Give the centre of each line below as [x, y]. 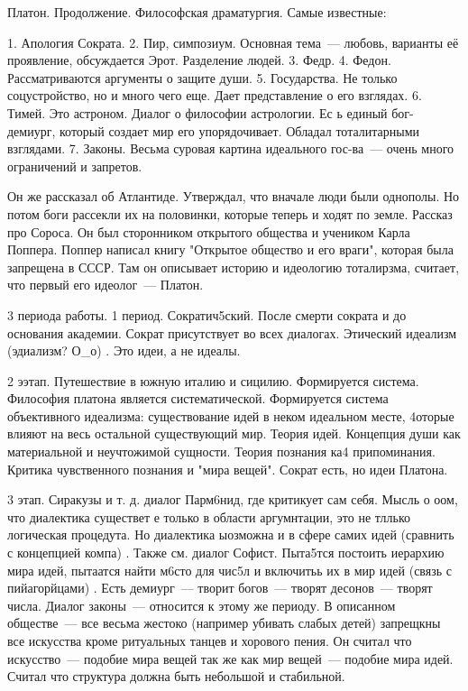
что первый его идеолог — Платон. [106, 285]
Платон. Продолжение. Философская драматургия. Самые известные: [197, 12]
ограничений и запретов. [75, 166]
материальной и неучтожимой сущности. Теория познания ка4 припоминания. [221, 451]
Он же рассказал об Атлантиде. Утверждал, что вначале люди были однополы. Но [234, 196]
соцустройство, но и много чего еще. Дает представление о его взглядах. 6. [215, 95]
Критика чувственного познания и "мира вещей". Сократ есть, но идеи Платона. [228, 469]
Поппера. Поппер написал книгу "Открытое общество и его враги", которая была [230, 249]
